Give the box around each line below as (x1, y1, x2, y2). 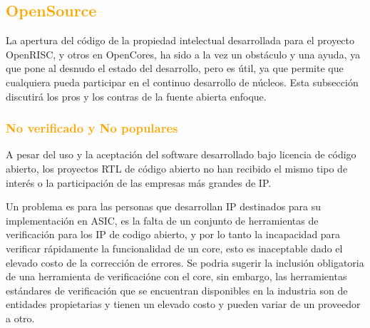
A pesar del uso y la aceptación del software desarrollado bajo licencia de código (6, 147, 356, 162)
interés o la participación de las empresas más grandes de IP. (6, 175, 272, 190)
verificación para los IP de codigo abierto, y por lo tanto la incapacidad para (6, 227, 341, 242)
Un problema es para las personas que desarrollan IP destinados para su (6, 199, 322, 214)
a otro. (6, 310, 35, 325)
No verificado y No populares (6, 119, 178, 137)
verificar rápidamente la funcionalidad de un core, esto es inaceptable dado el (6, 240, 343, 255)
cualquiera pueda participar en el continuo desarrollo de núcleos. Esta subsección (6, 74, 359, 89)
